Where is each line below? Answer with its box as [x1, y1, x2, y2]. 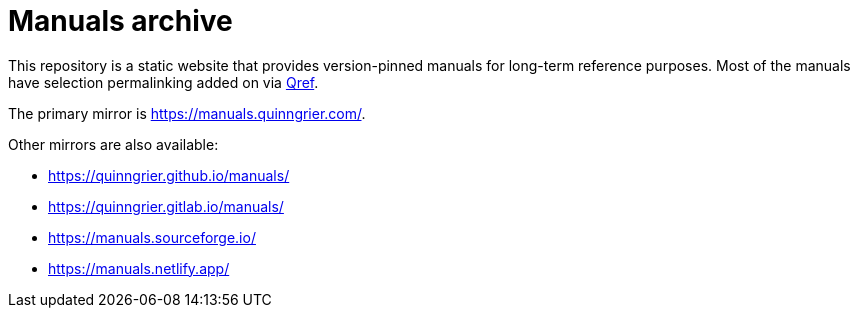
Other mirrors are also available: [8, 135, 219, 153]
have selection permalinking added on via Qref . [8, 73, 319, 91]
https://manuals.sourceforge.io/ [48, 228, 256, 246]
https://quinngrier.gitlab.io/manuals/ [48, 197, 284, 215]
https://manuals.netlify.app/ [48, 259, 230, 277]
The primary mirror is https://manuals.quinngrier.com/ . [8, 104, 366, 122]
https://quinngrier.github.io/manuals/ [48, 166, 290, 184]
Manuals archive [8, 4, 233, 38]
